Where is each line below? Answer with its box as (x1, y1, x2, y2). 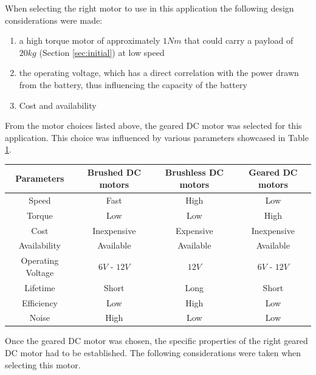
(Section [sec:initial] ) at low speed (39, 46, 165, 58)
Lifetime (24, 281, 55, 294)
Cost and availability (19, 98, 97, 111)
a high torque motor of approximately (19, 34, 160, 47)
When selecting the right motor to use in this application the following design (5, 2, 294, 14)
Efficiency (21, 296, 58, 309)
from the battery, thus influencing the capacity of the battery (19, 78, 247, 91)
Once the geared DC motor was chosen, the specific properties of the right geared (5, 334, 308, 347)
